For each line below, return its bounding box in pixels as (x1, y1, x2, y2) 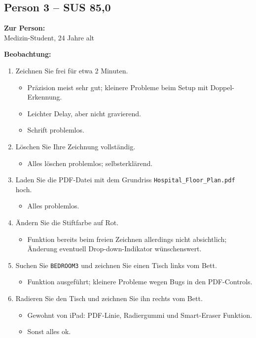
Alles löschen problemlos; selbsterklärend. (27, 158, 153, 168)
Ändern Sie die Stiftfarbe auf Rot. (15, 217, 119, 227)
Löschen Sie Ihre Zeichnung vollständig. (15, 141, 136, 151)
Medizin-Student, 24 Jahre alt (4, 32, 95, 42)
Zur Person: (4, 23, 45, 33)
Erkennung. (27, 92, 62, 102)
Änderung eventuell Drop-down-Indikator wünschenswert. (27, 243, 202, 254)
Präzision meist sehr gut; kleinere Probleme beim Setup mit (27, 82, 208, 92)
